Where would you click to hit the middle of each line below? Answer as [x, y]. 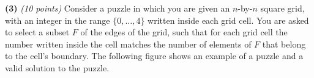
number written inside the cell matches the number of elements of [128, 44]
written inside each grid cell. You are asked [228, 20]
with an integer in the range [58, 20]
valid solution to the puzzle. [57, 67]
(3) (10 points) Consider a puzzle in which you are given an [118, 8]
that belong [284, 44]
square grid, [282, 8]
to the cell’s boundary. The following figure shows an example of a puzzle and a [154, 56]
